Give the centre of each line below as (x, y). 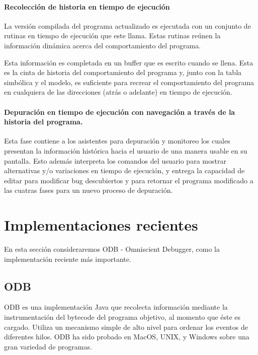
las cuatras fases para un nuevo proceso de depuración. (89, 190)
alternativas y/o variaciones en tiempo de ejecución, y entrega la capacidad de (124, 170)
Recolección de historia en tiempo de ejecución (87, 6)
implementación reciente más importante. (68, 259)
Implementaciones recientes (101, 225)
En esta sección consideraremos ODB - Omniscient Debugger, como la (112, 249)
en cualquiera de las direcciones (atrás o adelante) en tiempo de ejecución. (118, 92)
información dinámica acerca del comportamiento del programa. (103, 45)
